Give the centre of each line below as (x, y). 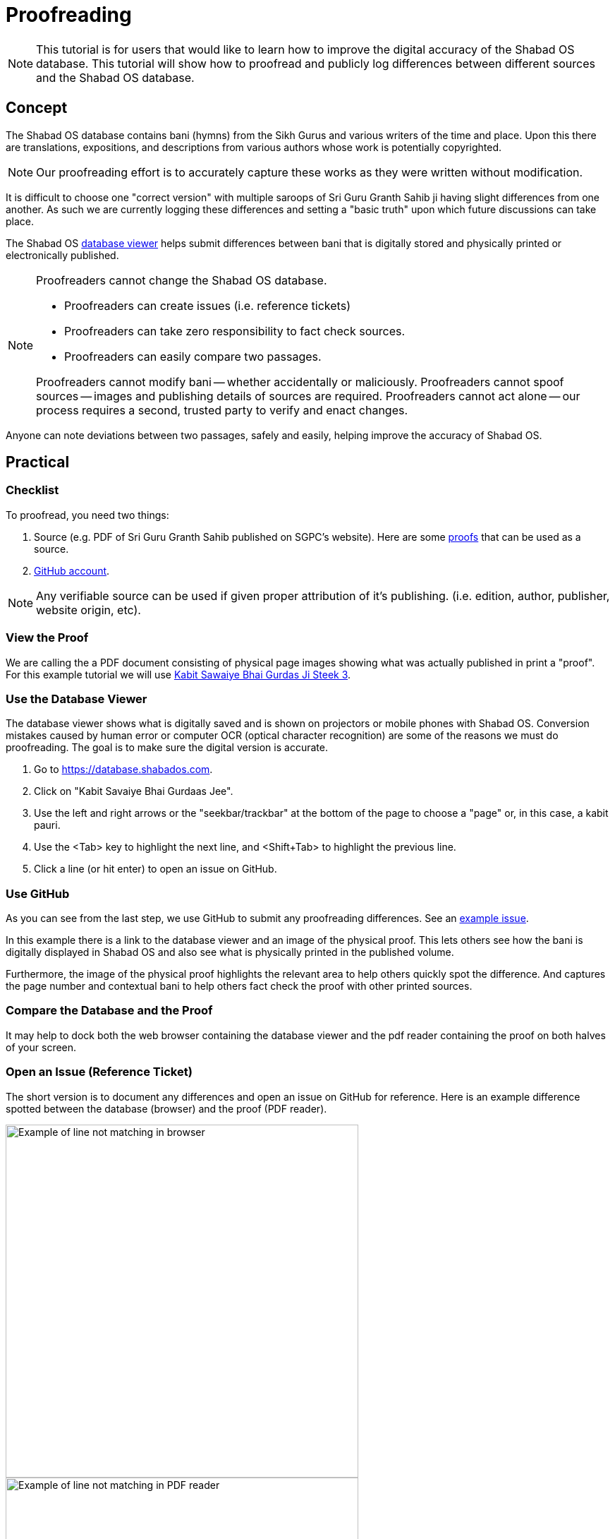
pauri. (47, 825)
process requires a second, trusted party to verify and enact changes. (222, 410)
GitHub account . (72, 570)
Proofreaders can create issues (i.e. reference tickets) (207, 305)
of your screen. (41, 1047)
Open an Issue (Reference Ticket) (99, 1072)
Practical (38, 462)
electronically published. (62, 255)
